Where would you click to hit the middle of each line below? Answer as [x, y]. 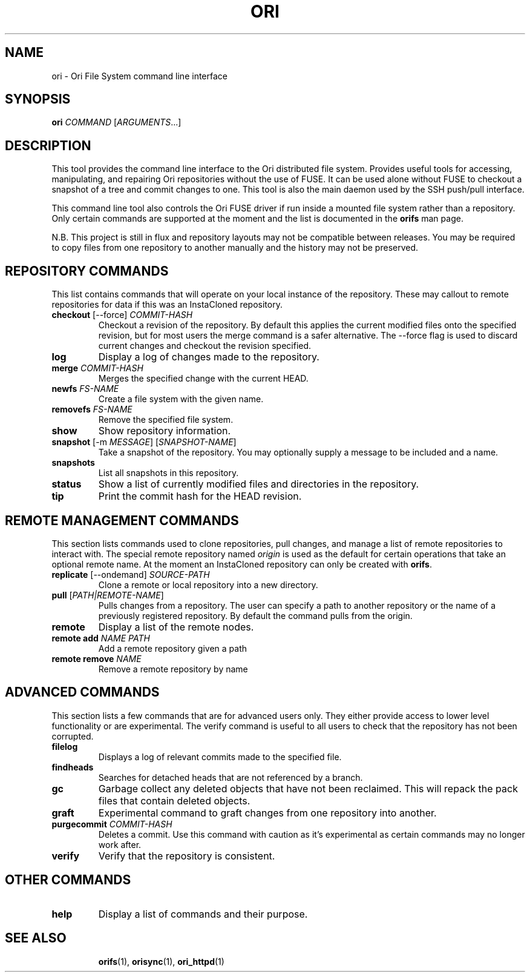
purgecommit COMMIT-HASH [112, 824]
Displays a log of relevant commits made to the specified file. [220, 757]
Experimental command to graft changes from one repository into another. [267, 813]
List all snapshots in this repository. [168, 473]
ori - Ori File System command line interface [139, 76]
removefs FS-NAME [92, 409]
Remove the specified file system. [166, 420]
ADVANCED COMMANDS [82, 692]
